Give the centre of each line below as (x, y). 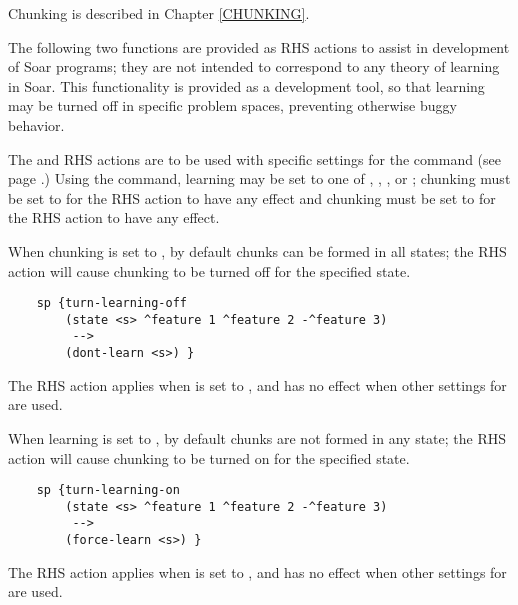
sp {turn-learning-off (111, 303)
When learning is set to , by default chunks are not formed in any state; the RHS (257, 437)
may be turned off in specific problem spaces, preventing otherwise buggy (232, 105)
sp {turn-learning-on (108, 490)
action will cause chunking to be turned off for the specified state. (209, 270)
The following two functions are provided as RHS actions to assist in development (259, 46)
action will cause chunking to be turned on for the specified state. (209, 457)
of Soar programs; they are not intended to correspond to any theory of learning (254, 66)
